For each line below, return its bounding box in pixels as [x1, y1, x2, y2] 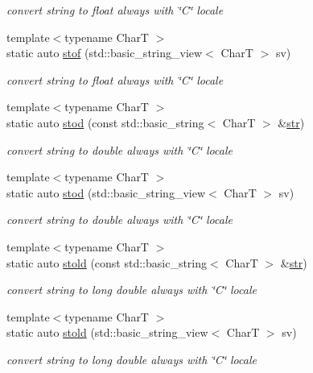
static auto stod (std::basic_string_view [6, 184, 205, 201]
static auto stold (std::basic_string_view [6, 324, 208, 341]
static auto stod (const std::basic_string [6, 114, 204, 131]
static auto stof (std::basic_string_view [6, 44, 203, 61]
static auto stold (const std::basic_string [6, 254, 208, 271]
